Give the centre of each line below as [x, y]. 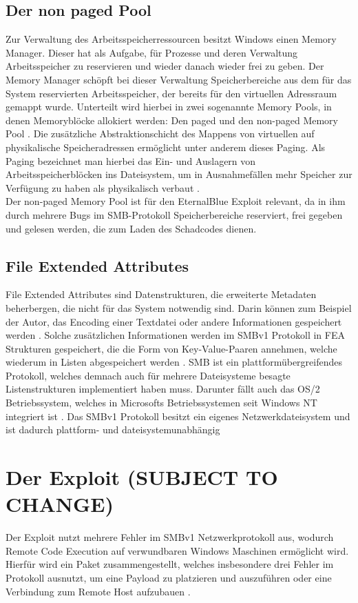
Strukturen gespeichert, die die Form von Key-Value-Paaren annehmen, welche [171, 348]
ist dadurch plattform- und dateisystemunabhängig [113, 429]
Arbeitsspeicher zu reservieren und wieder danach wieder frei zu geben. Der [165, 66]
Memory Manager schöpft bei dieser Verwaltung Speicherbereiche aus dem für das [179, 79]
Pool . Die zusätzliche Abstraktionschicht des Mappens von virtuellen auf [160, 134]
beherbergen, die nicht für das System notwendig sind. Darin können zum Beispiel [179, 307]
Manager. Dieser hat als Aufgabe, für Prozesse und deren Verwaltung [152, 52]
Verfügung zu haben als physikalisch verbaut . [103, 187]
